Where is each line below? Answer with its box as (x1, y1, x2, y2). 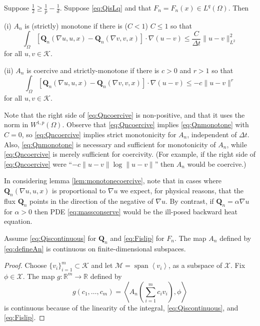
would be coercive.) (187, 158, 246, 169)
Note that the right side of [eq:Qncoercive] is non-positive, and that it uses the (4, 109, 245, 120)
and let (91, 260, 113, 270)
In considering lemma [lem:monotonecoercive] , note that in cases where (4, 175, 222, 186)
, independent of (187, 129, 237, 139)
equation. (4, 216, 32, 226)
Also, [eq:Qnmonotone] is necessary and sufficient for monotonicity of (4, 139, 216, 149)
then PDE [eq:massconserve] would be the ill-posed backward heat (34, 206, 237, 216)
